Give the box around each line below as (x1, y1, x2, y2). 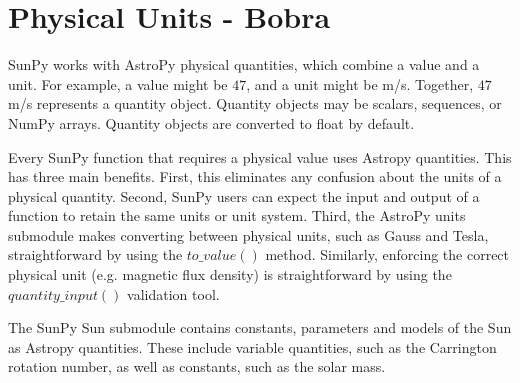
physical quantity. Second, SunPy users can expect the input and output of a (8, 185, 480, 206)
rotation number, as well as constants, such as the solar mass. (8, 356, 386, 377)
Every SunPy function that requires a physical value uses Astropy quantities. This (8, 146, 512, 167)
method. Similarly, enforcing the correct (265, 244, 510, 265)
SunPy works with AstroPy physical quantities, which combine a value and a (8, 54, 480, 75)
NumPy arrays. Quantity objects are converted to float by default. (8, 112, 415, 133)
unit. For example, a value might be (8, 73, 228, 94)
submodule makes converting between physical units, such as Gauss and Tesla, (8, 224, 489, 245)
